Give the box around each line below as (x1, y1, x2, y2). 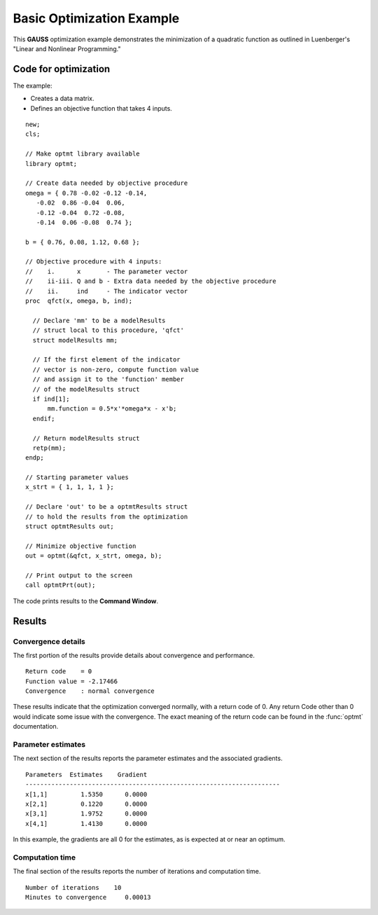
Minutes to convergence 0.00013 (25, 893, 151, 902)
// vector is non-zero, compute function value (32, 365, 199, 373)
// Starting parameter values (25, 474, 129, 481)
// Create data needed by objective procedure (25, 179, 188, 187)
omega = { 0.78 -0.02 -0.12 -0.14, (25, 189, 148, 197)
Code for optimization (13, 63, 111, 75)
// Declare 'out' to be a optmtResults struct (25, 503, 188, 511)
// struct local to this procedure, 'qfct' (32, 326, 185, 334)
